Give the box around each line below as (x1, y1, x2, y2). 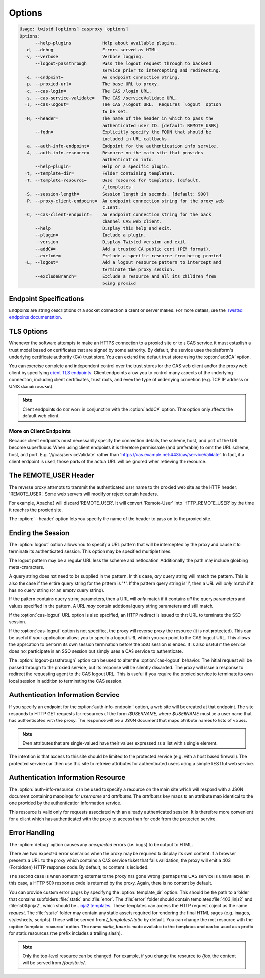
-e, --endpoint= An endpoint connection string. (25, 74, 180, 80)
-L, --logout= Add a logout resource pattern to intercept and (25, 260, 222, 265)
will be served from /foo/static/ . (22, 960, 86, 966)
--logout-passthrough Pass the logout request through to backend (35, 61, 211, 66)
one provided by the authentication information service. (9, 800, 122, 806)
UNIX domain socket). (9, 383, 53, 389)
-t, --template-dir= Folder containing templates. (25, 171, 175, 176)
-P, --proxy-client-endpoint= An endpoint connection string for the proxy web (25, 198, 224, 204)
